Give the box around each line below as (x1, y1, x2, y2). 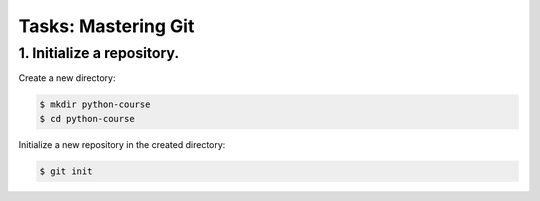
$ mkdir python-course (39, 99, 151, 110)
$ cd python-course (39, 113, 135, 124)
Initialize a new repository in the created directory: (18, 138, 226, 150)
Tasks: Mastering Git (18, 15, 195, 37)
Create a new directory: (18, 72, 116, 84)
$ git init (39, 165, 93, 177)
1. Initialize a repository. (18, 44, 180, 62)
